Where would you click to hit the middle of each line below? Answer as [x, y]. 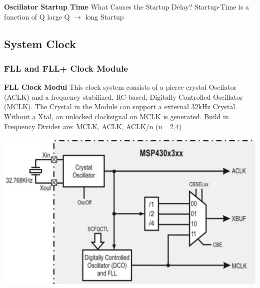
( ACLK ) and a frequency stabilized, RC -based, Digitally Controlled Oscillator [123, 96]
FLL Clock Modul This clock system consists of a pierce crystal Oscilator [120, 87]
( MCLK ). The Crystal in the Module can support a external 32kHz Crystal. [121, 106]
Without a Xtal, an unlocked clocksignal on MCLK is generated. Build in [116, 116]
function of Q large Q [37, 16]
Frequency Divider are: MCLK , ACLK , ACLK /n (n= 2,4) [93, 126]
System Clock [40, 43]
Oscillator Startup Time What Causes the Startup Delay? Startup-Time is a [127, 7]
